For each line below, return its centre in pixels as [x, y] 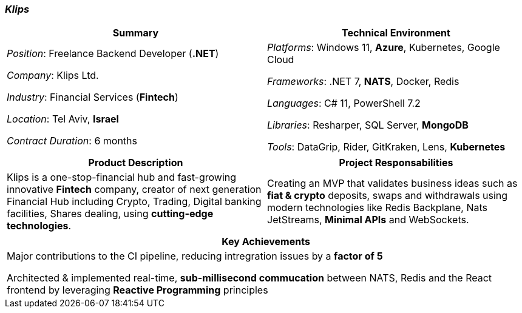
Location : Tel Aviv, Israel [63, 119]
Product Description [136, 163]
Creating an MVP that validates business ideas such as [392, 183]
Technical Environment [396, 33]
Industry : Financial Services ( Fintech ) [93, 97]
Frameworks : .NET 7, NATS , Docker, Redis [363, 82]
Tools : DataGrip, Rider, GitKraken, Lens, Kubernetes [386, 147]
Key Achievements [266, 242]
